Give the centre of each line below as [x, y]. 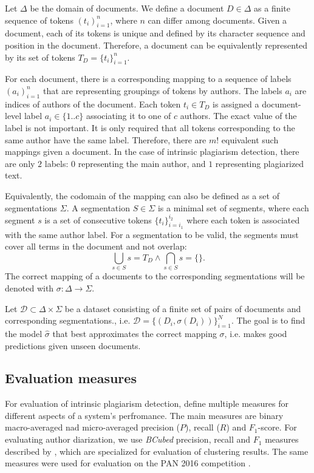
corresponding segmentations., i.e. [68, 320]
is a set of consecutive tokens [98, 219]
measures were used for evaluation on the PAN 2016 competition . [128, 463]
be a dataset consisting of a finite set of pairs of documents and [183, 308]
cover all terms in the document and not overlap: [96, 246]
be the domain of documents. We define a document [127, 8]
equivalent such [250, 139]
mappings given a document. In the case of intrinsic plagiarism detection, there [152, 151]
